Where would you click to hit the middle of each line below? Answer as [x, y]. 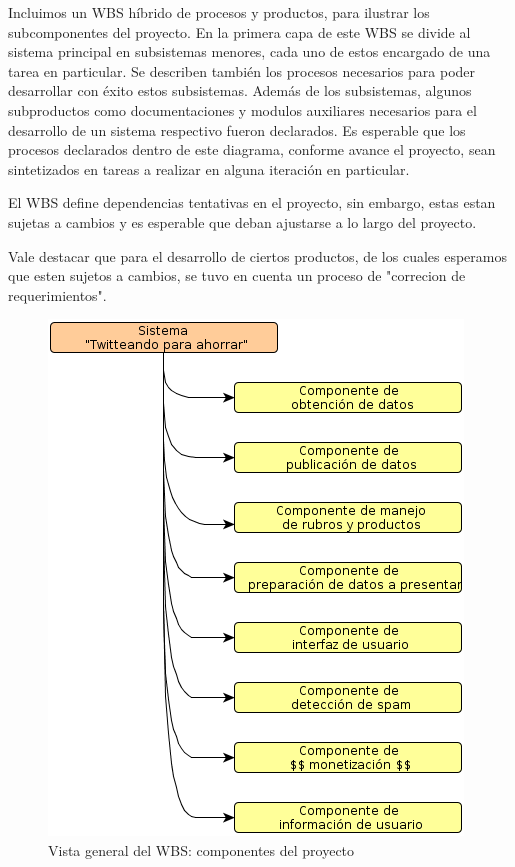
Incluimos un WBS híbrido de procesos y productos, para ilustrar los [219, 12]
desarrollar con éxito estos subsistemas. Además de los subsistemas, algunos [240, 90]
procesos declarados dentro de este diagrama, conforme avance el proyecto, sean [252, 149]
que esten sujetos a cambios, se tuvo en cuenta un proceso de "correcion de [237, 275]
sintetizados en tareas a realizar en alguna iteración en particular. [209, 168]
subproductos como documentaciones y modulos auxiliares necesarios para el [242, 109]
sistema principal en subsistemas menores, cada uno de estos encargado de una [249, 51]
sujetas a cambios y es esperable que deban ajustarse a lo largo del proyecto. [242, 221]
